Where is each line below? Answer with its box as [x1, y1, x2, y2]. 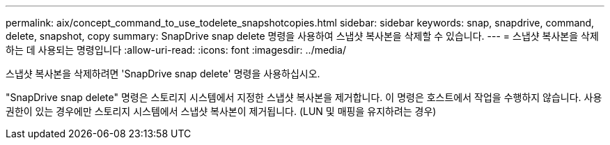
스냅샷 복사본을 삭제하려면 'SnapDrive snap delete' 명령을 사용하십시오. [6, 68, 320, 79]
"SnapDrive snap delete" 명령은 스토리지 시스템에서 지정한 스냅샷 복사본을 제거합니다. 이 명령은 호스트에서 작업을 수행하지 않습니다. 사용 [6, 91, 602, 103]
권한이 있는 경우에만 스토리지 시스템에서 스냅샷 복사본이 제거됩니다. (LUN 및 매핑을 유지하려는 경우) [6, 105, 437, 117]
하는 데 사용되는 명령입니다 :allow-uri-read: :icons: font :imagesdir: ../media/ [6, 44, 346, 56]
